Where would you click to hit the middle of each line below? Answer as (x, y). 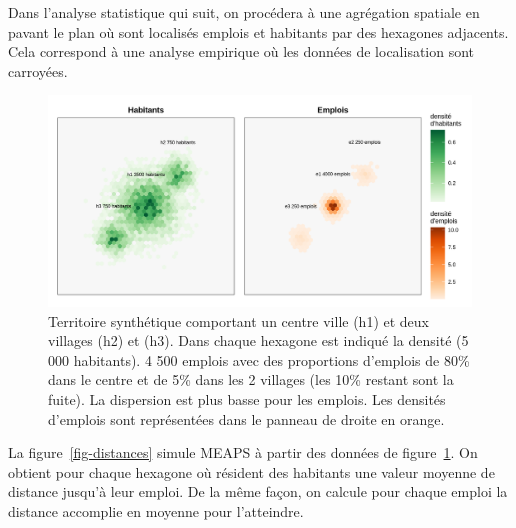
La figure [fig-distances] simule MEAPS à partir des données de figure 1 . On (243, 452)
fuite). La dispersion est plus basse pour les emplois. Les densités (247, 398)
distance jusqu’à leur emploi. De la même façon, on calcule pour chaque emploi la (258, 491)
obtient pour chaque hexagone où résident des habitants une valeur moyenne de (251, 471)
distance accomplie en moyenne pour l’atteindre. (156, 510)
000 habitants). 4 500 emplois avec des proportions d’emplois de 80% (259, 359)
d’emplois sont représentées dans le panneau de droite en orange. (246, 418)
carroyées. (38, 70)
